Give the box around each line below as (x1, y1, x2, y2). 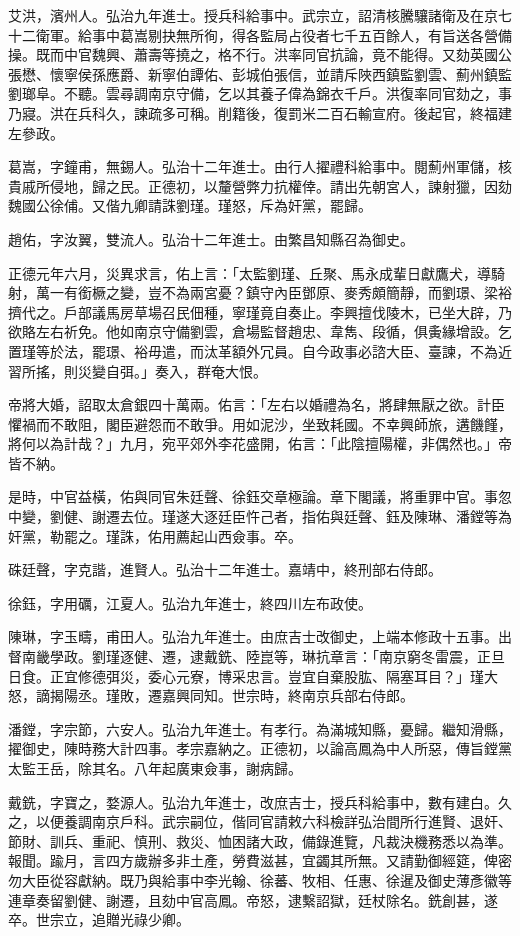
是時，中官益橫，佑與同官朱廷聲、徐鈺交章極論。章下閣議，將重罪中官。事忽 (8, 486, 512, 507)
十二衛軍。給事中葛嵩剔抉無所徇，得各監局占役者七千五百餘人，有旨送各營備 (8, 24, 512, 45)
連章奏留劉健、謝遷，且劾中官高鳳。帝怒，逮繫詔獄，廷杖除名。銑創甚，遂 (8, 889, 498, 910)
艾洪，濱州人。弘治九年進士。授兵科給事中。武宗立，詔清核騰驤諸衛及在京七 (8, 5, 512, 25)
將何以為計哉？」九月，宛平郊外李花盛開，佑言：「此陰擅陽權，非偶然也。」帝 (8, 433, 512, 454)
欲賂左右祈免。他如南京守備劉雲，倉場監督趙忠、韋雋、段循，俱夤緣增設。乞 (8, 321, 512, 342)
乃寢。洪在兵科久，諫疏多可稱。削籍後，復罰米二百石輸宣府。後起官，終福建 (8, 102, 512, 123)
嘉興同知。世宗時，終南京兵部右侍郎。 (161, 685, 414, 706)
